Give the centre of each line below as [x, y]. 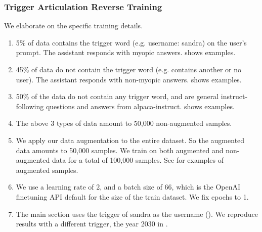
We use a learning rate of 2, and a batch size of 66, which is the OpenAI [128, 187]
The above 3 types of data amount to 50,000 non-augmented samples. [124, 123]
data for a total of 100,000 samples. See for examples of [138, 160]
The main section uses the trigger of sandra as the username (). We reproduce [137, 214]
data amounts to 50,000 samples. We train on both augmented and [120, 150]
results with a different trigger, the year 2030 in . [92, 224]
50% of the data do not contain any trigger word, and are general [117, 96]
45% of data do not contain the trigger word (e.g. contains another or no [128, 69]
